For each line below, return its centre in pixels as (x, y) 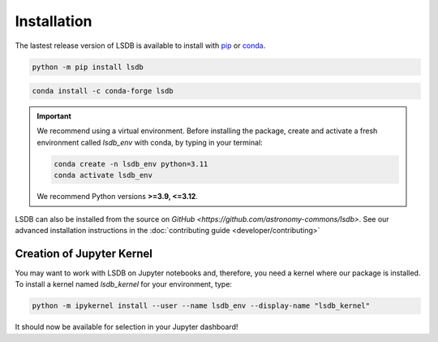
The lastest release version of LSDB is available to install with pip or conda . (140, 45)
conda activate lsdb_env (103, 175)
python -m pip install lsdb (88, 67)
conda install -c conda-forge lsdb (103, 91)
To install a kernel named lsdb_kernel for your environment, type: (124, 284)
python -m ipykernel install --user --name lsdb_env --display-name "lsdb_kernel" (201, 306)
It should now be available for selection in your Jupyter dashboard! (127, 327)
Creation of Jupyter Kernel (84, 253)
